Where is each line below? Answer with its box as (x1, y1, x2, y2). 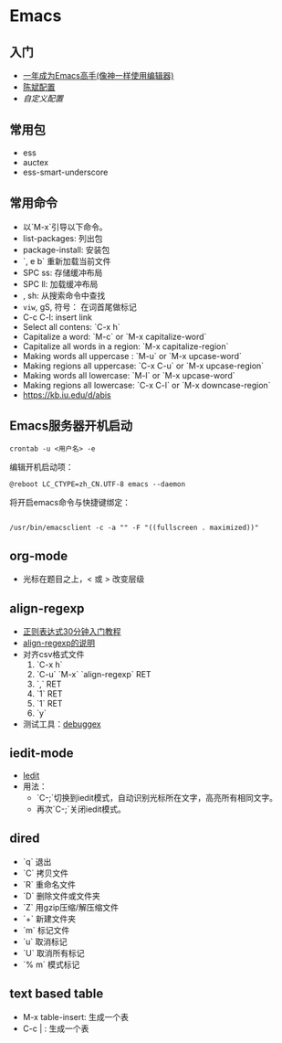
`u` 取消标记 (22, 936, 68, 947)
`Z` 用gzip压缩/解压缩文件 (22, 901, 119, 912)
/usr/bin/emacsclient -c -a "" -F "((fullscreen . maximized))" (9, 523, 259, 533)
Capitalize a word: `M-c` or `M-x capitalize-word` (22, 331, 207, 342)
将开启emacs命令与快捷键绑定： (9, 497, 131, 508)
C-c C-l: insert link (22, 312, 93, 323)
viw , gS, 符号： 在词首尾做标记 (22, 301, 137, 312)
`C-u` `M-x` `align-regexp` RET (36, 669, 152, 680)
